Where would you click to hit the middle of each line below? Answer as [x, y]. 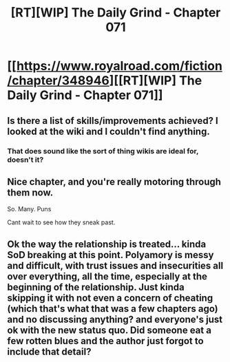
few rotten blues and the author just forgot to [106, 341]
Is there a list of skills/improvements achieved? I [113, 121]
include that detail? [49, 351]
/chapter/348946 [59, 81]
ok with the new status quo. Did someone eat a [109, 330]
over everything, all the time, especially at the [107, 276]
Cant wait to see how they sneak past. [61, 222]
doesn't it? [25, 160]
